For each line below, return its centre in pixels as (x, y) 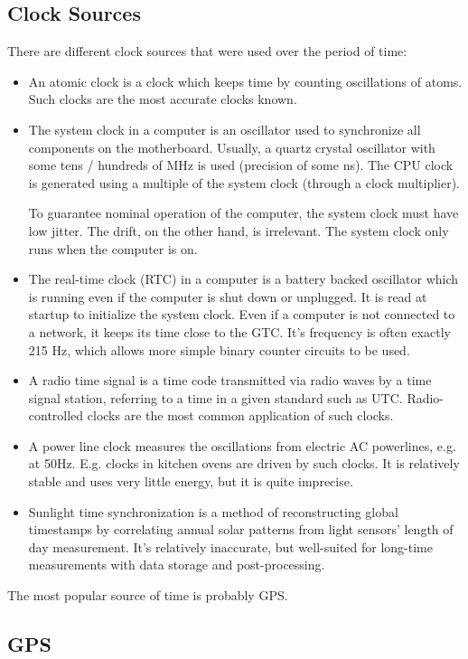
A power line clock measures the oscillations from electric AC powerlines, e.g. (242, 445)
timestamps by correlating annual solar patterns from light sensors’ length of (241, 529)
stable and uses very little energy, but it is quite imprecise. (191, 481)
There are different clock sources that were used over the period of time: (207, 51)
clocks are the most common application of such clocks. (240, 415)
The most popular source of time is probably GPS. (148, 595)
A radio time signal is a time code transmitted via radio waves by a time (230, 380)
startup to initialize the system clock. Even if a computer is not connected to (242, 314)
